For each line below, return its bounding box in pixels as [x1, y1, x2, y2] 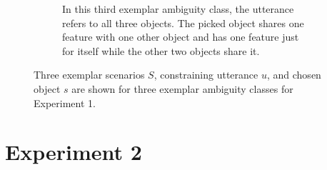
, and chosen [266, 67, 321, 82]
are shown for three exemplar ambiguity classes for [71, 81, 293, 96]
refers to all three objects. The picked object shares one [62, 15, 304, 30]
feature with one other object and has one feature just [62, 29, 299, 44]
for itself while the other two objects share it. [62, 43, 260, 58]
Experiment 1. [34, 95, 96, 110]
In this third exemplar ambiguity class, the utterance [62, 1, 294, 16]
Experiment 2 [5, 137, 142, 166]
